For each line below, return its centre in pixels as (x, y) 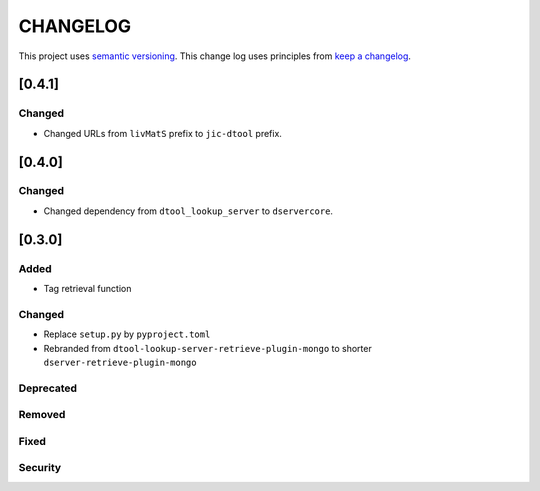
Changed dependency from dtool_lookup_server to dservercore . (188, 211)
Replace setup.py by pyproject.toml (127, 334)
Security (40, 468)
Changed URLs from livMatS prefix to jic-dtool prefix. (162, 133)
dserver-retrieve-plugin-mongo (120, 362)
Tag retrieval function (87, 289)
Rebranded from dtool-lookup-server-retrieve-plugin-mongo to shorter (207, 348)
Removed (42, 415)
